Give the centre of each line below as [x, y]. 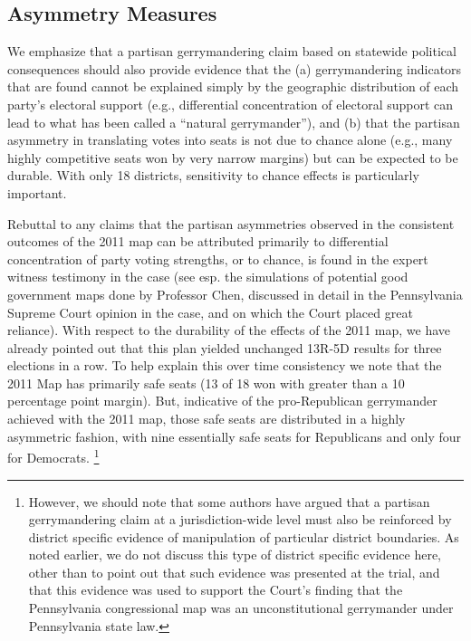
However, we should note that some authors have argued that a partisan [229, 501]
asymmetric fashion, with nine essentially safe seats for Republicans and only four [235, 436]
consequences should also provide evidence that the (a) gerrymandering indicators [235, 68]
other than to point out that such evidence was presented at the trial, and [234, 572]
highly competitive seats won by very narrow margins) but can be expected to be [233, 157]
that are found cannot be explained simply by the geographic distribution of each [233, 86]
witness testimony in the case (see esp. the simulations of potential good [208, 277]
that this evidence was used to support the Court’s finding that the [216, 590]
